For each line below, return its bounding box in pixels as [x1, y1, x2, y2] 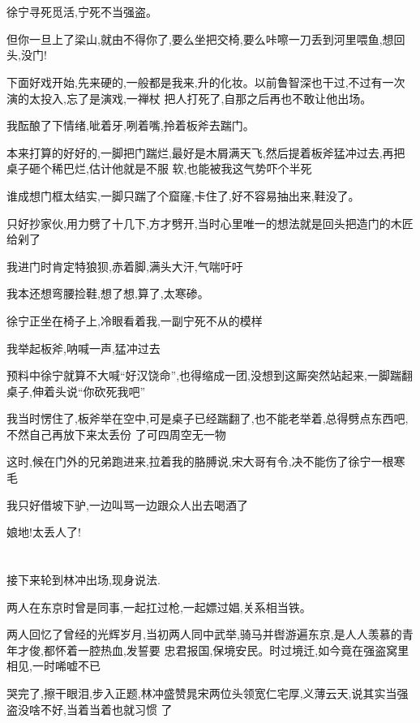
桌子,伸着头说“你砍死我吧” [6, 382, 146, 399]
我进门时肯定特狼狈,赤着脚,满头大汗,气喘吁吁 [6, 257, 243, 274]
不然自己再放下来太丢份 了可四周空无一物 [6, 425, 226, 442]
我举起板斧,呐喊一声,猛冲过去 [6, 339, 161, 356]
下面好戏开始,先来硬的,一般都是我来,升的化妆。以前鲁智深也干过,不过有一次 [6, 73, 405, 90]
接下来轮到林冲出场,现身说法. [6, 571, 161, 588]
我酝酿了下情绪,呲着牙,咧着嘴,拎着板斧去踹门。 [6, 117, 255, 134]
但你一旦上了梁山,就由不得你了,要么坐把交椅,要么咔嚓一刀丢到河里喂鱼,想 [6, 30, 394, 47]
